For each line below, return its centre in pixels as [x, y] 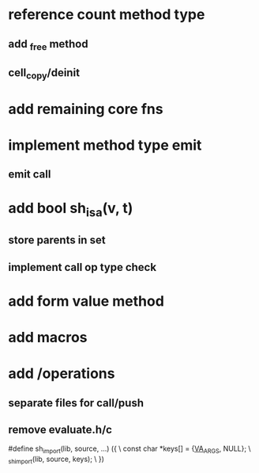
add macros [48, 338]
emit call [30, 175]
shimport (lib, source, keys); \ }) [56, 460]
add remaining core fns [86, 109]
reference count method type [107, 15]
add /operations [62, 374]
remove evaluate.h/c [60, 430]
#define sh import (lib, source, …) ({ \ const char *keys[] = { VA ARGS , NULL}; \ [129, 450]
